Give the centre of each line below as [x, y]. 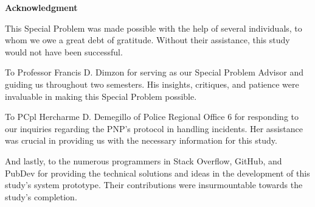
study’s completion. [41, 196]
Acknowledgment [41, 7]
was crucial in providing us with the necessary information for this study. [141, 140]
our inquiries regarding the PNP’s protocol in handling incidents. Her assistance [154, 128]
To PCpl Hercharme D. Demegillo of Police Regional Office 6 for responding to [152, 117]
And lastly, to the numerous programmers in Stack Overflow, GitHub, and [144, 160]
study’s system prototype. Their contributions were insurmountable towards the [154, 185]
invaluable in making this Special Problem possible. [101, 96]
